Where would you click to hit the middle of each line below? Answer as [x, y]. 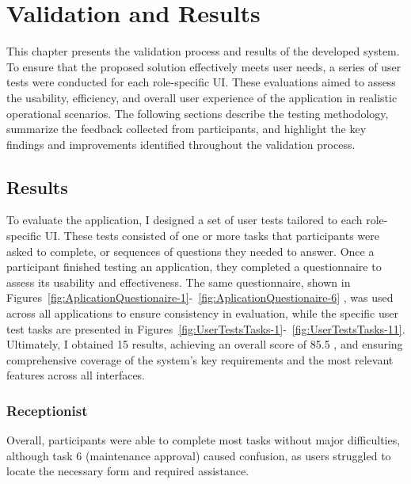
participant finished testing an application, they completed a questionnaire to [194, 267]
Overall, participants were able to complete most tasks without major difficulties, [204, 440]
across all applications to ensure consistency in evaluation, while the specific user [202, 313]
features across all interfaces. [76, 375]
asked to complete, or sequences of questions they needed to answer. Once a [190, 251]
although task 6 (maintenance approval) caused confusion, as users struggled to [199, 455]
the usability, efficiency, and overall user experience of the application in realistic [202, 97]
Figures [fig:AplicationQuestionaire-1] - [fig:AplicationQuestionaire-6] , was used [200, 297]
